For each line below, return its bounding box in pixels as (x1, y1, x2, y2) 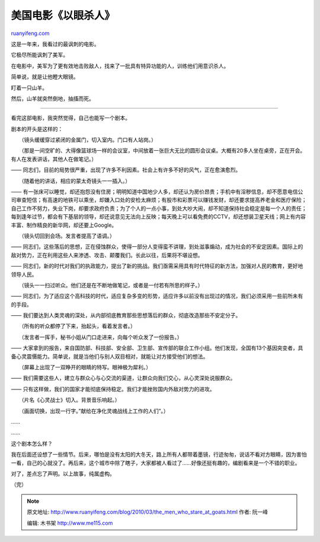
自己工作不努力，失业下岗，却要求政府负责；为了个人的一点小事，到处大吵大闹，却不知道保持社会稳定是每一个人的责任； (11, 205, 307, 212)
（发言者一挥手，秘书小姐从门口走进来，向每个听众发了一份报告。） (21, 333, 183, 341)
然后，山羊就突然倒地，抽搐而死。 (11, 95, 94, 102)
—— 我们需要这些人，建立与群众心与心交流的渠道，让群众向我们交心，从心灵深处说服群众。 (11, 375, 236, 382)
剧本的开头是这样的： (11, 125, 63, 132)
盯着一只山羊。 (11, 84, 47, 91)
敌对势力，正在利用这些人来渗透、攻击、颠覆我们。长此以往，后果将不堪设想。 (11, 251, 203, 258)
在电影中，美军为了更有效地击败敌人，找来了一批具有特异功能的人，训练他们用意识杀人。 (11, 62, 229, 69)
